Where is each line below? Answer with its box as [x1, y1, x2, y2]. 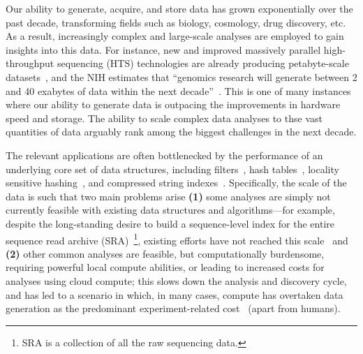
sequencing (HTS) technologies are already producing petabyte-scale [57, 56, 349, 71]
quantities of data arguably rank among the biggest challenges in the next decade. [6, 124, 357, 139]
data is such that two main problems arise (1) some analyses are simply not [6, 189, 331, 203]
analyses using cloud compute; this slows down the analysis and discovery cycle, [6, 273, 347, 288]
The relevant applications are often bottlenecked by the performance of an [6, 147, 323, 162]
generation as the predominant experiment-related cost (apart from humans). [6, 301, 341, 316]
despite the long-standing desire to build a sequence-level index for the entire [6, 216, 334, 230]
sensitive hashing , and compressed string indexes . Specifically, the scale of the [6, 175, 347, 190]
